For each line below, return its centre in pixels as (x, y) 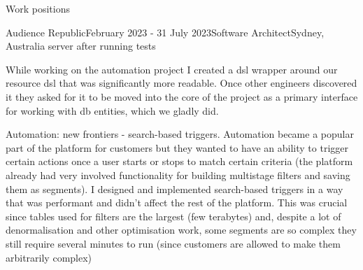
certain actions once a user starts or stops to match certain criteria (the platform (179, 161)
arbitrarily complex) (49, 257)
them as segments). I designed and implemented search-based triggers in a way (175, 189)
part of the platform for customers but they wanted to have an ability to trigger (177, 147)
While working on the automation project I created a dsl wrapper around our (172, 69)
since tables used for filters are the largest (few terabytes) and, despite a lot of (173, 216)
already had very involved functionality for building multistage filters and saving (178, 175)
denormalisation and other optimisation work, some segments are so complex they (181, 230)
